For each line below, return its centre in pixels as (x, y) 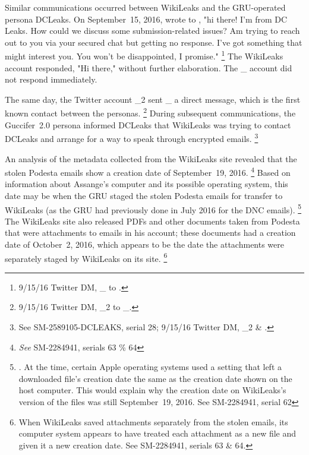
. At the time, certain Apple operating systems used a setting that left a (150, 367)
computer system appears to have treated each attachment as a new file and (157, 433)
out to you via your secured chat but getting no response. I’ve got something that (154, 42)
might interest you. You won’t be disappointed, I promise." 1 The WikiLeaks (144, 55)
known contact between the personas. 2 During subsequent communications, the (150, 112)
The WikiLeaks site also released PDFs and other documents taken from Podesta (152, 221)
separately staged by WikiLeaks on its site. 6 (86, 257)
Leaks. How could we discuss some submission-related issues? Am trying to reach (152, 31)
